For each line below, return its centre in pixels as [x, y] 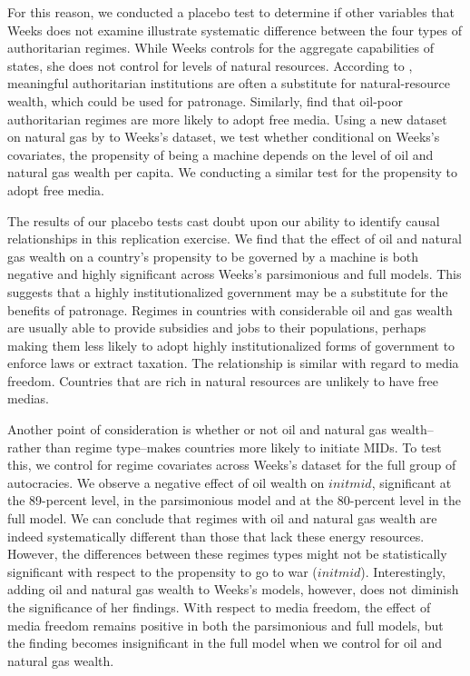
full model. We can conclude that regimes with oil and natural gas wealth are [222, 518]
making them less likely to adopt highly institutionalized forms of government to [231, 345]
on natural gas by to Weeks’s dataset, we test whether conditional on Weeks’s [224, 137]
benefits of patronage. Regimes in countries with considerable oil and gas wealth [230, 309]
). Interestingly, [403, 571]
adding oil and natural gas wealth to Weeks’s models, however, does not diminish [233, 589]
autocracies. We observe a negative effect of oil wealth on [166, 482]
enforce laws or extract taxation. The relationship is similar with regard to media [233, 363]
